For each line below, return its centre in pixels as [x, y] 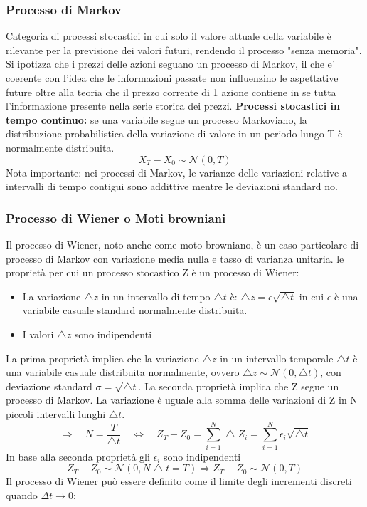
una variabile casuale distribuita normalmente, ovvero [123, 372]
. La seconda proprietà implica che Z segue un [239, 386]
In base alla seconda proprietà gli [78, 456]
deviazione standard [49, 386]
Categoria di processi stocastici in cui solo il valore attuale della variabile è [169, 36]
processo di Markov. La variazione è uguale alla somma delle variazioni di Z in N [182, 400]
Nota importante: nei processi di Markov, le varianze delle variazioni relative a [176, 172]
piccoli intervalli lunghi [56, 413]
